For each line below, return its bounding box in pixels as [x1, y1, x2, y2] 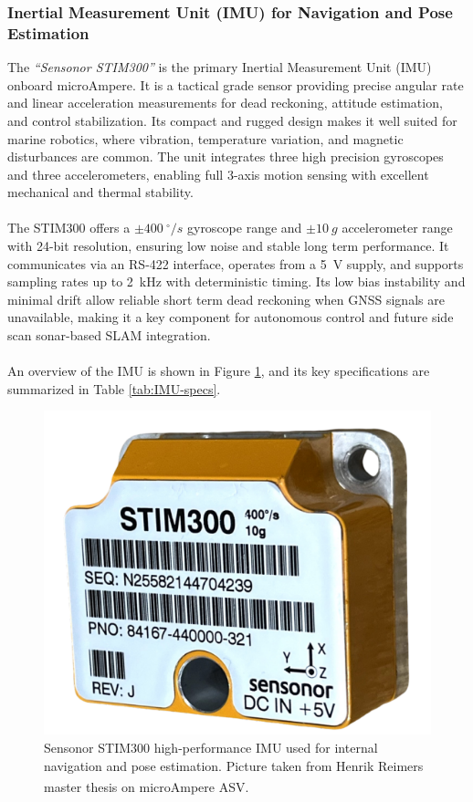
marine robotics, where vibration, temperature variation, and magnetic [7, 129, 404, 148]
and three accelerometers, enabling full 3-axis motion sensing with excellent [7, 164, 429, 183]
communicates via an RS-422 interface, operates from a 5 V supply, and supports [7, 254, 464, 273]
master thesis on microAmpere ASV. [44, 776, 249, 796]
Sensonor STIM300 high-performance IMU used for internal [44, 737, 378, 756]
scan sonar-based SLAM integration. [7, 326, 211, 345]
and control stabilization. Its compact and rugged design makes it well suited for [7, 110, 457, 130]
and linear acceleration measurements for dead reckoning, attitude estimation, [7, 93, 443, 112]
